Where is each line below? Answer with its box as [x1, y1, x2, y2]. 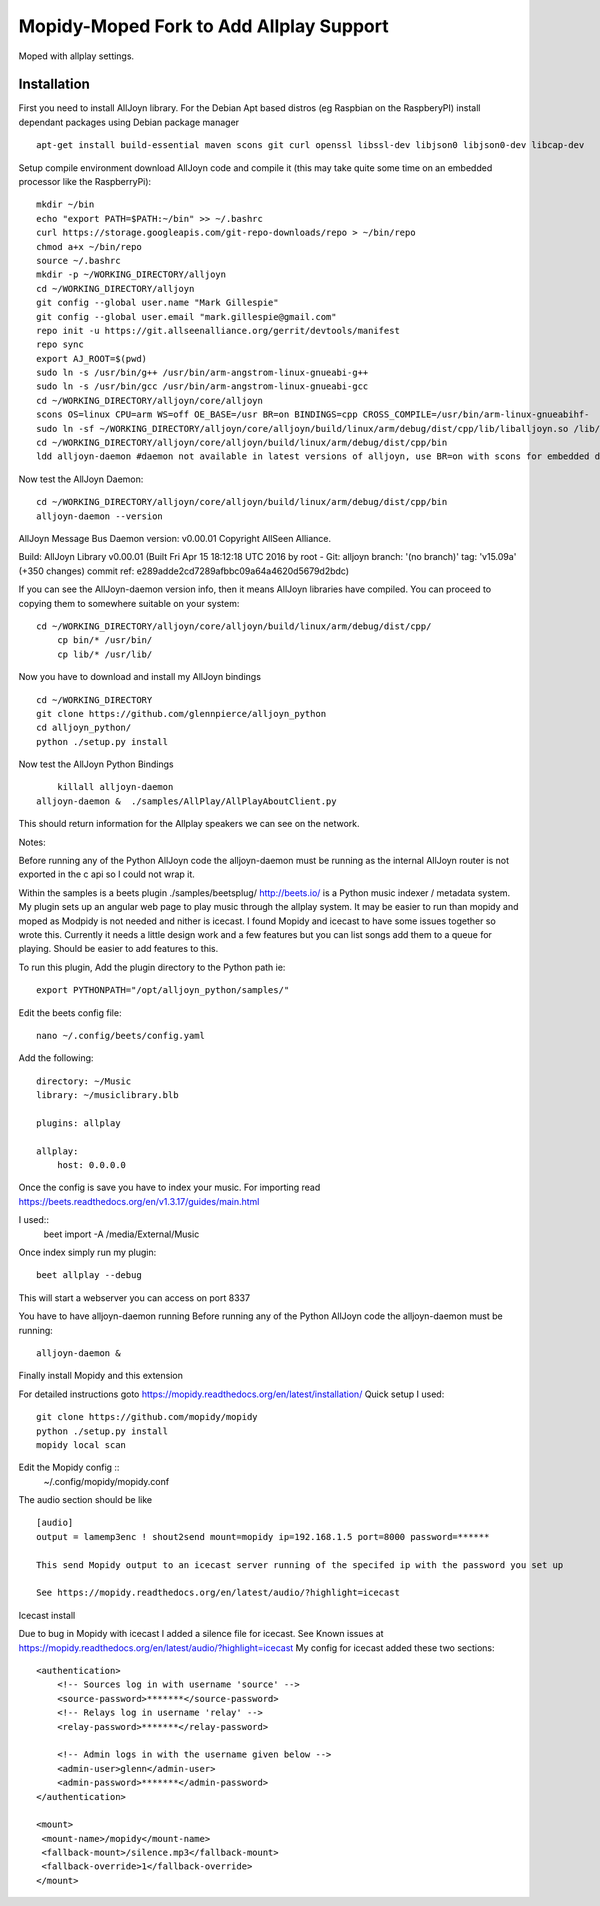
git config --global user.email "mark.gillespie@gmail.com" [36, 311, 337, 322]
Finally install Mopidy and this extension [18, 1370, 184, 1382]
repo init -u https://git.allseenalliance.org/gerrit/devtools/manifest [36, 325, 400, 336]
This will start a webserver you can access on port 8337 [18, 1291, 250, 1304]
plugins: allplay [36, 1117, 121, 1129]
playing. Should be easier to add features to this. [18, 943, 219, 955]
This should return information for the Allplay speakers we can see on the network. [18, 818, 360, 830]
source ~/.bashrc [36, 255, 121, 266]
